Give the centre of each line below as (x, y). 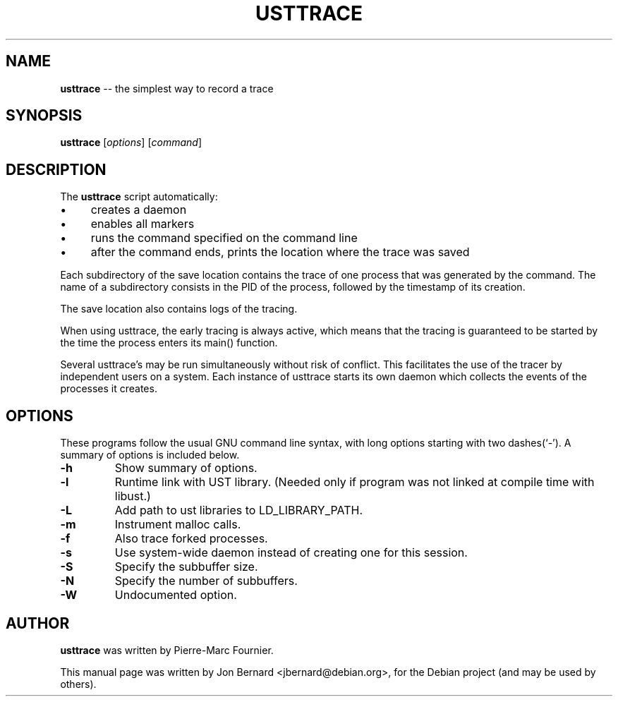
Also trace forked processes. (191, 539)
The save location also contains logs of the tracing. (179, 309)
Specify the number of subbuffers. (206, 581)
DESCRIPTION (56, 169)
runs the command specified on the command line (224, 238)
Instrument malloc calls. (178, 525)
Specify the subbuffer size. (186, 567)
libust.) (133, 496)
